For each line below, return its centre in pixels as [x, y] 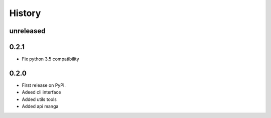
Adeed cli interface [41, 92]
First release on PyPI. [44, 85]
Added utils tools [39, 99]
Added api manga [40, 106]
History [25, 13]
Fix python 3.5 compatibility [51, 59]
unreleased [27, 31]
